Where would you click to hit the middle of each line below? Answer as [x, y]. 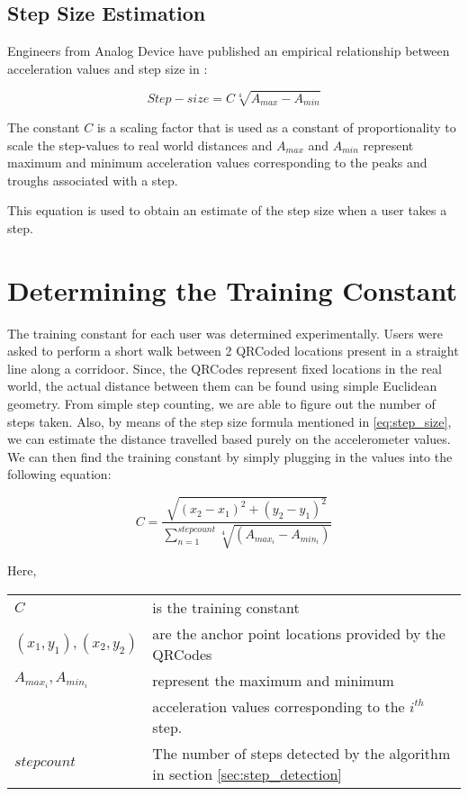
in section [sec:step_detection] [247, 773]
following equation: [59, 474]
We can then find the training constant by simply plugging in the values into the [230, 456]
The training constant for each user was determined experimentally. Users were [225, 333]
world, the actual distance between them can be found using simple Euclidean [222, 386]
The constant [44, 127]
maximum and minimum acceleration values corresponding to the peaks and [217, 163]
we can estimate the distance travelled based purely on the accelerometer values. [229, 439]
